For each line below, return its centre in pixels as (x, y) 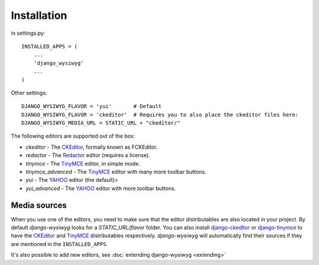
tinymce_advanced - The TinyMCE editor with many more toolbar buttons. (116, 172)
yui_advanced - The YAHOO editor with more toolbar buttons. (101, 188)
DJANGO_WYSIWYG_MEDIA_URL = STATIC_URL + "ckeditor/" (101, 123)
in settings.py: (28, 33)
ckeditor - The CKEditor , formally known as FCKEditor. (92, 147)
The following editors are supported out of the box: (73, 136)
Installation (39, 15)
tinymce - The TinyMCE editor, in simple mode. (83, 163)
